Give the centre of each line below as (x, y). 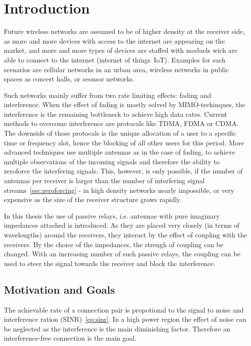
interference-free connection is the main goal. (70, 338)
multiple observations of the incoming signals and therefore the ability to (112, 161)
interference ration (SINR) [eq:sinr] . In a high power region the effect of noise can (125, 319)
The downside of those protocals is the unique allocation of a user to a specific (120, 133)
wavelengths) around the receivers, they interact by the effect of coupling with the (125, 235)
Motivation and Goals (59, 289)
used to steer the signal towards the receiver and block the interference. (110, 263)
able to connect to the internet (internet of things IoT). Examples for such (115, 59)
